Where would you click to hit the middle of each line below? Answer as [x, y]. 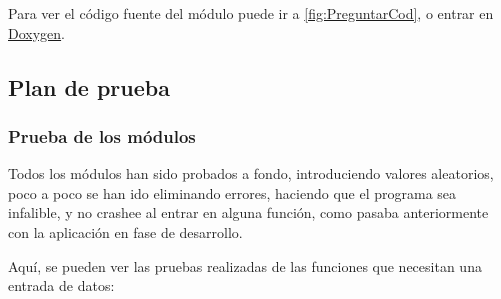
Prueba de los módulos [102, 135]
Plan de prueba [89, 86]
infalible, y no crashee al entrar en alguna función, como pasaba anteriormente [248, 212]
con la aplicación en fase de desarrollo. [125, 231]
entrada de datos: [61, 285]
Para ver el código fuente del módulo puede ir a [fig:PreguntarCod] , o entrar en [251, 13]
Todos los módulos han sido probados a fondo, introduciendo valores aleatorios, [251, 173]
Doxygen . [36, 32]
